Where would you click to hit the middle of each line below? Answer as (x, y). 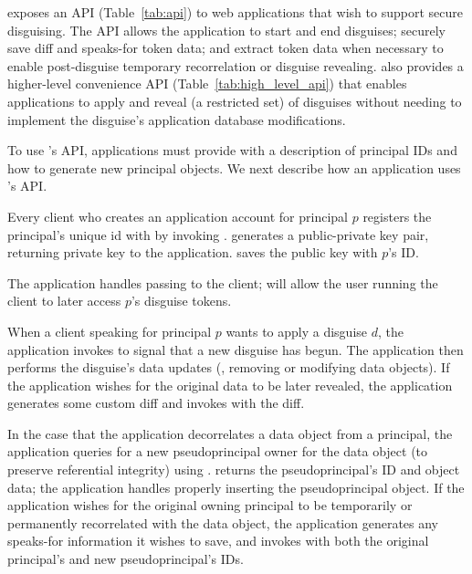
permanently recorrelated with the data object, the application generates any (223, 522)
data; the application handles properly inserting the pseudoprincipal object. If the (236, 487)
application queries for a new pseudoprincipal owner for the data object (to (218, 451)
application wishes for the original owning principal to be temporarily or (210, 505)
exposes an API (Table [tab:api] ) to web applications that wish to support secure (235, 12)
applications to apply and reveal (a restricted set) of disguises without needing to (235, 101)
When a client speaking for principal (110, 331)
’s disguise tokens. (181, 301)
